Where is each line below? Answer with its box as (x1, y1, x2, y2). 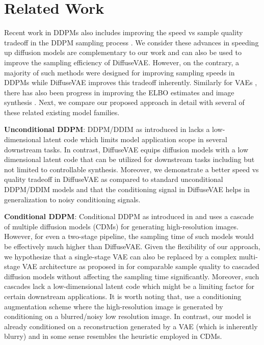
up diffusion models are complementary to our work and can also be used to (4, 47, 242, 58)
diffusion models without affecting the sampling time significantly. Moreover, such (4, 271, 259, 281)
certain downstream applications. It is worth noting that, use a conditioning (4, 290, 242, 301)
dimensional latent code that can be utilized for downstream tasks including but (4, 154, 255, 165)
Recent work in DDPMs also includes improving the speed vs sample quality (4, 27, 243, 38)
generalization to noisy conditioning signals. (4, 194, 141, 204)
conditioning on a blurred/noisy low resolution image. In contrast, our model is (4, 311, 251, 322)
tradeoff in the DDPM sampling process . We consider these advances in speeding (4, 37, 259, 47)
